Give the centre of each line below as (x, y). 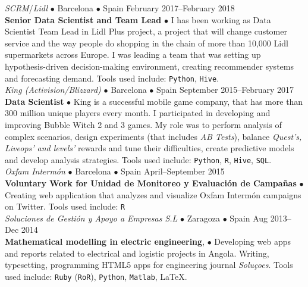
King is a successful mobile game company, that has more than (188, 101)
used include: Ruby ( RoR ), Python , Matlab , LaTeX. (96, 276)
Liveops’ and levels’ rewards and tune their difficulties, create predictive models (150, 148)
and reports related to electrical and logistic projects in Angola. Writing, (137, 253)
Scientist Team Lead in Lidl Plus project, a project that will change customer (146, 31)
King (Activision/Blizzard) (53, 90)
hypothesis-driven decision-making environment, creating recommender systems (149, 66)
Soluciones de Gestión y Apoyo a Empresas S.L (91, 218)
